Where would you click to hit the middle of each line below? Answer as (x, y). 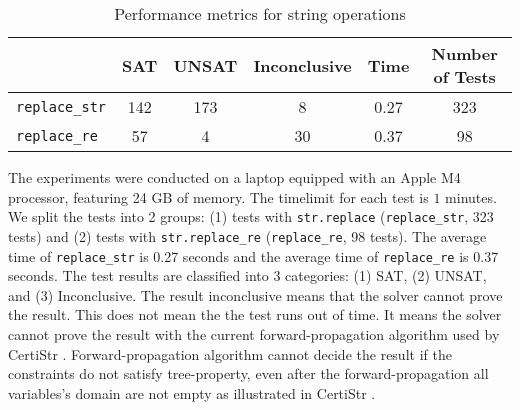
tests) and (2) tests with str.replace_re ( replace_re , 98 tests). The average (247, 235)
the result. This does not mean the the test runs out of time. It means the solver (255, 314)
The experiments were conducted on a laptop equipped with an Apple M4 (234, 177)
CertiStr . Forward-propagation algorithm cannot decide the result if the (230, 353)
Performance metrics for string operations (260, 13)
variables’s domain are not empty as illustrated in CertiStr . (192, 392)
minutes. (471, 196)
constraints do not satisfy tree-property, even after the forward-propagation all (248, 373)
